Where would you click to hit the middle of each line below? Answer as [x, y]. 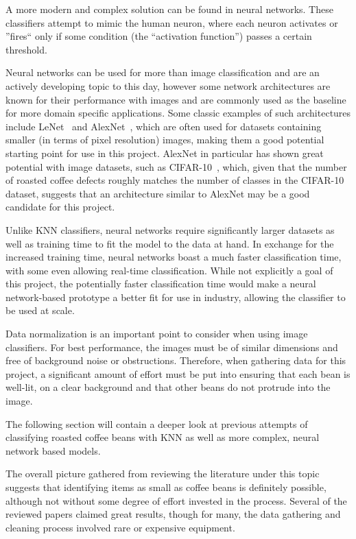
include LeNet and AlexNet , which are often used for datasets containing [164, 126]
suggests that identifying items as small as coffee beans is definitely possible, [166, 487]
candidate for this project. [60, 207]
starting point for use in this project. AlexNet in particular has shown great [165, 153]
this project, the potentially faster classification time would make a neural [161, 284]
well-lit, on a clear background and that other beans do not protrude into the [168, 387]
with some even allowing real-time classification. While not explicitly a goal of [169, 270]
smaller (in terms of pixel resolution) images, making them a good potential [165, 140]
